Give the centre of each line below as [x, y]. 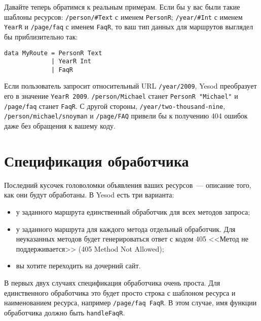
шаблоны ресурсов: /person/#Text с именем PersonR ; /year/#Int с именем [123, 16]
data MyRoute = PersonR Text [53, 53]
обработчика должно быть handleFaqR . [65, 312]
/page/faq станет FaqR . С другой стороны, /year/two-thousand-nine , [115, 106]
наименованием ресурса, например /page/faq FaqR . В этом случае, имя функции [130, 303]
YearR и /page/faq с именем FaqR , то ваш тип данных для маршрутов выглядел [129, 27]
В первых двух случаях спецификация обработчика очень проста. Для [112, 282]
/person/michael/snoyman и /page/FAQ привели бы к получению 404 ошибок [126, 116]
